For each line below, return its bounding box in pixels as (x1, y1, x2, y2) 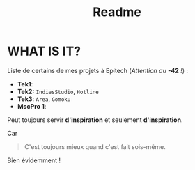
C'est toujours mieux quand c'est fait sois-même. (24, 142, 166, 150)
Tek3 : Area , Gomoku (17, 95, 71, 103)
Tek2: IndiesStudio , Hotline (17, 87, 99, 95)
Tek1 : (17, 79, 33, 88)
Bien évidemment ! (7, 156, 61, 164)
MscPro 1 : (17, 102, 47, 110)
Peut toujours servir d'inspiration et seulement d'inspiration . (7, 116, 183, 124)
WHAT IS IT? (7, 43, 81, 59)
